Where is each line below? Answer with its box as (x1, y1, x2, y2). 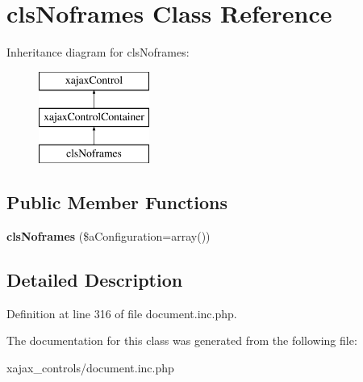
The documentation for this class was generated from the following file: (6, 332, 357, 349)
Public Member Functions (6, 190, 227, 215)
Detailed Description (6, 267, 183, 292)
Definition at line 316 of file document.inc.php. (6, 304, 237, 321)
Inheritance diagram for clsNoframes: (6, 44, 190, 61)
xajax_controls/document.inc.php (6, 359, 174, 376)
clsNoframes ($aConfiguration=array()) (6, 227, 211, 244)
